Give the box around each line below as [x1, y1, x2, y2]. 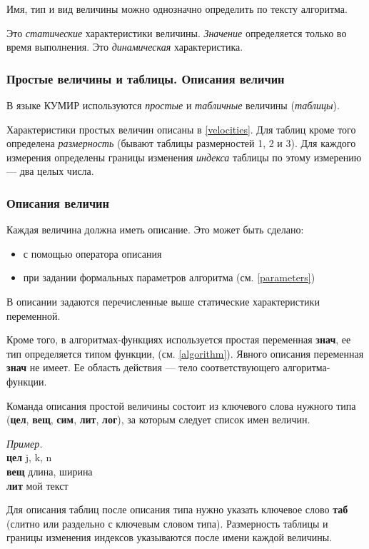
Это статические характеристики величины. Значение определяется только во [6, 25, 347, 40]
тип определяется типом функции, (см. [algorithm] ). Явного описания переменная [6, 346, 364, 361]
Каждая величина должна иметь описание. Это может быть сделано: [6, 222, 304, 237]
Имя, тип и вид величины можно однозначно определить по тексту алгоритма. [6, 1, 348, 16]
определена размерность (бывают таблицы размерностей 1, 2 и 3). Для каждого [6, 136, 356, 151]
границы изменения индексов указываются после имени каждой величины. [6, 530, 333, 545]
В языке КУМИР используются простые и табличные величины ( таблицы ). [6, 98, 340, 112]
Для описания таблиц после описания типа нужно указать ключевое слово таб [6, 502, 348, 517]
